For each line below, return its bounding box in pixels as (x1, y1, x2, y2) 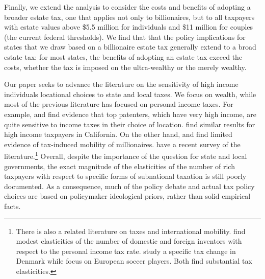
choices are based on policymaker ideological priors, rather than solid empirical (4, 191, 251, 201)
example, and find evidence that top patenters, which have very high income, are (4, 108, 256, 119)
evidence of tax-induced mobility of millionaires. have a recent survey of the (4, 138, 241, 149)
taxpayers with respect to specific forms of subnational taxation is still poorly (4, 171, 247, 181)
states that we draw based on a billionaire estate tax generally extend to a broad (4, 41, 256, 52)
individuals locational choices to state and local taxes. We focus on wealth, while (4, 88, 256, 99)
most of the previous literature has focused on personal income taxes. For (4, 99, 233, 109)
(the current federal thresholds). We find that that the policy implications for (4, 31, 246, 42)
